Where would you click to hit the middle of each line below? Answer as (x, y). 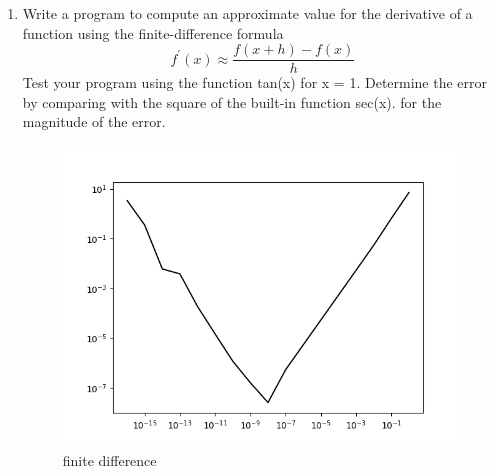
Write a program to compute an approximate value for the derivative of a (247, 13)
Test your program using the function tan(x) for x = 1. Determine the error (255, 82)
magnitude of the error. (94, 121)
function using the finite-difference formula (153, 32)
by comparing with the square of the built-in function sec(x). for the (232, 101)
